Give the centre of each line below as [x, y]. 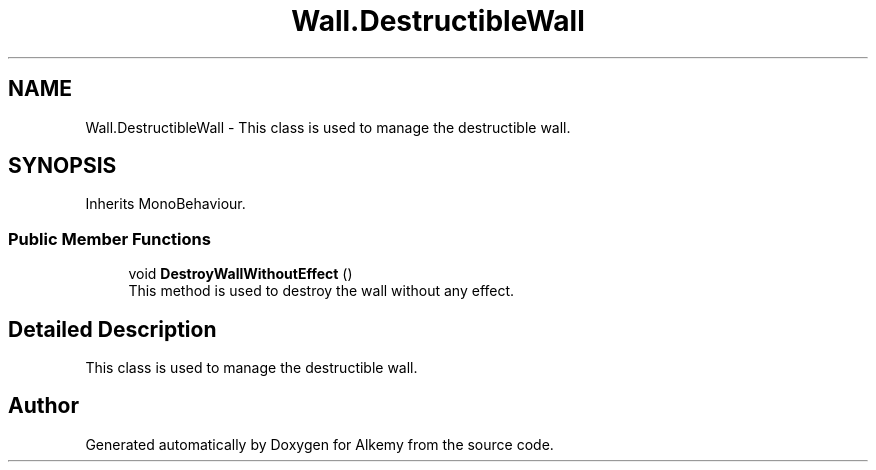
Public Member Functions [109, 238]
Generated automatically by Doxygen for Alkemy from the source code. [319, 444]
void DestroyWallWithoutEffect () [240, 274]
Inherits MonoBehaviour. [165, 204]
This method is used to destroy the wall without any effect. [321, 291]
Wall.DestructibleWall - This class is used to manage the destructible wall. [328, 127]
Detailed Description [112, 329]
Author [43, 406]
